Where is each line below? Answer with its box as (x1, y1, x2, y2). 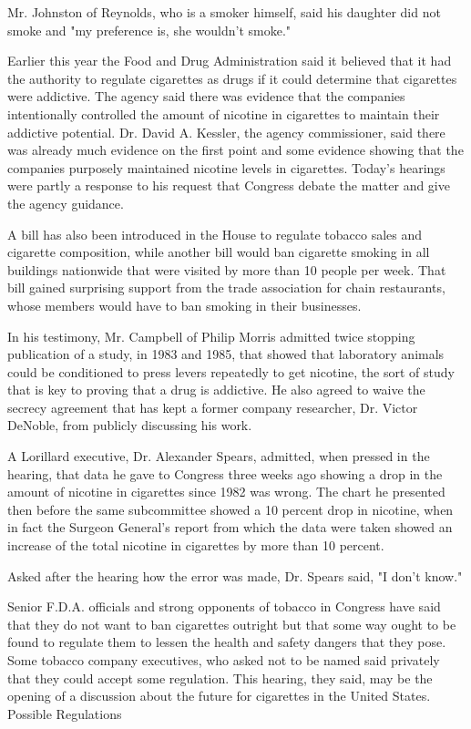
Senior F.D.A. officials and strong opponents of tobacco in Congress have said (7, 597, 441, 616)
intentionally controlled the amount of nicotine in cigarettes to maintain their (7, 104, 440, 123)
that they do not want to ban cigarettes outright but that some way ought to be (7, 614, 456, 633)
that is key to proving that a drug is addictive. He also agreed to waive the (7, 380, 425, 399)
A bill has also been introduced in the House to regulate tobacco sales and (7, 224, 423, 243)
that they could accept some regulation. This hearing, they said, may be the (7, 668, 433, 687)
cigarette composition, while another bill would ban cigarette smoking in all (7, 242, 430, 262)
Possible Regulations (7, 703, 122, 723)
